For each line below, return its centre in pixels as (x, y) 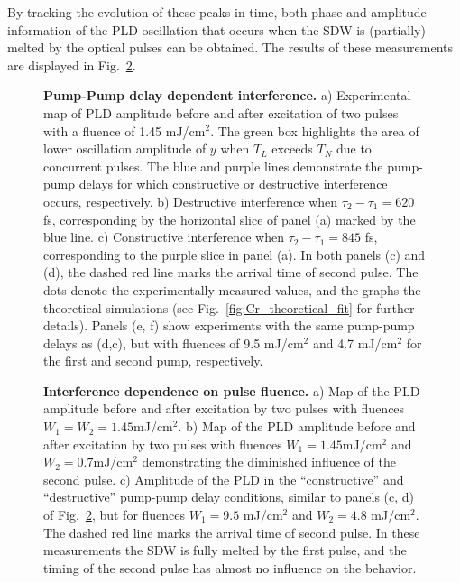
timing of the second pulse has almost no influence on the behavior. (230, 567)
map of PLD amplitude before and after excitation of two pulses (221, 112)
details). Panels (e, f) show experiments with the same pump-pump (229, 325)
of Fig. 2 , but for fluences (115, 515)
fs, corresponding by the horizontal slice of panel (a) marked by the (230, 219)
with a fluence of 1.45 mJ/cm (124, 130)
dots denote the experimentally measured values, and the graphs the (232, 289)
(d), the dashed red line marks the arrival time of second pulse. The (231, 272)
